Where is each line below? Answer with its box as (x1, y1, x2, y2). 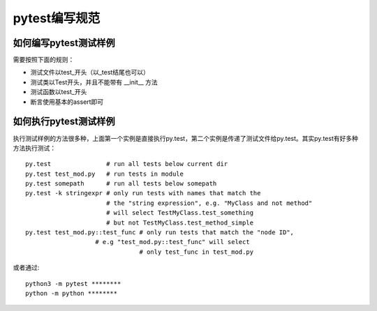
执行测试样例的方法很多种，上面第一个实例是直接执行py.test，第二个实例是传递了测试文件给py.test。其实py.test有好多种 (13, 134, 359, 142)
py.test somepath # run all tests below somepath (25, 180, 217, 188)
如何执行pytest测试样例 (13, 116, 115, 128)
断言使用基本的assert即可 (30, 98, 104, 106)
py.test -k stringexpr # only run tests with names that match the (25, 189, 261, 197)
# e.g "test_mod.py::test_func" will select (95, 238, 251, 246)
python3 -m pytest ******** (25, 280, 121, 287)
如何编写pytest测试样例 (13, 37, 115, 49)
